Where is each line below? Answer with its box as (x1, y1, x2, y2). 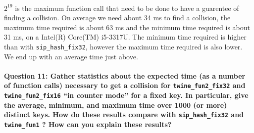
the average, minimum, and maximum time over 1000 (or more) (4, 99, 227, 110)
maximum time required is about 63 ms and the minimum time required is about (4, 22, 250, 32)
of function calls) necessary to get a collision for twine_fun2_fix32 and (4, 80, 246, 90)
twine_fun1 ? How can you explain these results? (4, 119, 172, 129)
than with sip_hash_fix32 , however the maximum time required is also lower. (4, 41, 243, 51)
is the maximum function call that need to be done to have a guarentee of (15, 2, 239, 13)
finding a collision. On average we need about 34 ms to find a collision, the (4, 12, 231, 23)
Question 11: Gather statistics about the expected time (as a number (4, 70, 246, 81)
